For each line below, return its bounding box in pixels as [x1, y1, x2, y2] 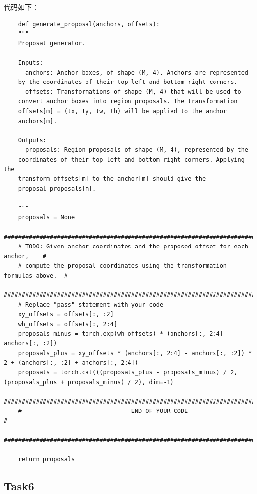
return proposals [18, 456, 75, 463]
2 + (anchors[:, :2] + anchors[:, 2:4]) [4, 359, 139, 367]
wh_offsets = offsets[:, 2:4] [18, 321, 118, 328]
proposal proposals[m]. [18, 185, 96, 192]
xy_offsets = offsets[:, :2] [18, 311, 114, 318]
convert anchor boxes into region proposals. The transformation [18, 98, 238, 105]
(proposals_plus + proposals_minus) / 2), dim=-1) [4, 378, 174, 386]
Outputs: [18, 136, 46, 144]
